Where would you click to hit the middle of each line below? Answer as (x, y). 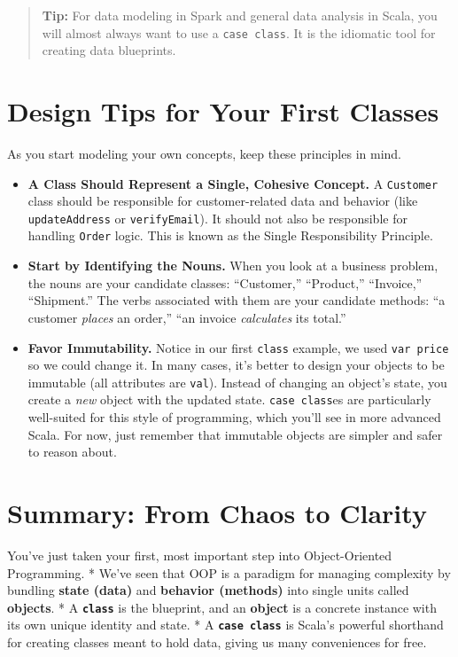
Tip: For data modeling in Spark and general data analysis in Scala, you (240, 15)
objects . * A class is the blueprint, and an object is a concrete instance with (222, 607)
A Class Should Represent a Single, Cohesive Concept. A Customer (233, 183)
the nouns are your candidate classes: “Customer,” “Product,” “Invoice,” (225, 282)
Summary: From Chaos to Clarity (217, 513)
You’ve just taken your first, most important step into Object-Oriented (200, 555)
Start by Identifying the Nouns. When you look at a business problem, (233, 266)
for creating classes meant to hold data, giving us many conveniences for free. (217, 642)
